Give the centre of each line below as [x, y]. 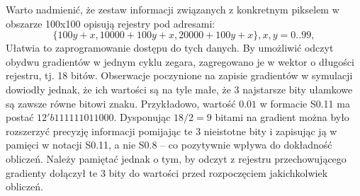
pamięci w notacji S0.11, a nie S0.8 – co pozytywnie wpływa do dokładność [169, 145]
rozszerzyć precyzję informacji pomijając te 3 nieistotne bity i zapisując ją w [171, 131]
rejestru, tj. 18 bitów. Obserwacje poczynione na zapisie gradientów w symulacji [179, 75]
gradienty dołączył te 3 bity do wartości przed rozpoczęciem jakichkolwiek [167, 172]
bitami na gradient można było [282, 117]
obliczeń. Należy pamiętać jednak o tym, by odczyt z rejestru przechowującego [176, 158]
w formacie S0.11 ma [305, 103]
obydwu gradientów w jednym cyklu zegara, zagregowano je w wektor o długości [180, 61]
